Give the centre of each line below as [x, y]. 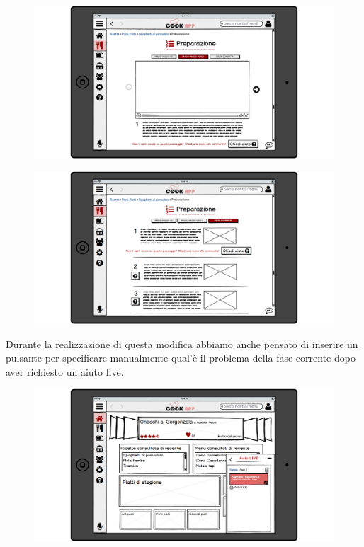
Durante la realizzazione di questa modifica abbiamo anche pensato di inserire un [182, 344]
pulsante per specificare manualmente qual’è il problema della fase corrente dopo [181, 358]
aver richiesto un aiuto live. [65, 371]
